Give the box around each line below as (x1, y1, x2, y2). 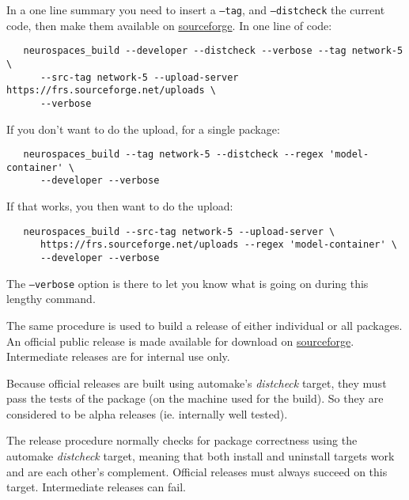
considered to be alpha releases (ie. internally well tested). (6, 405, 288, 422)
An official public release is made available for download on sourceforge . (6, 332, 354, 349)
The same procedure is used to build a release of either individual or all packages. (6, 316, 403, 333)
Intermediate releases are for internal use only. (6, 348, 230, 365)
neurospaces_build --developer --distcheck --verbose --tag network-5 (23, 45, 403, 57)
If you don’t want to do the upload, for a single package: (6, 120, 280, 137)
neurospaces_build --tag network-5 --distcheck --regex (23, 149, 324, 161)
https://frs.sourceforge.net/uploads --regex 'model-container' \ (40, 239, 397, 251)
